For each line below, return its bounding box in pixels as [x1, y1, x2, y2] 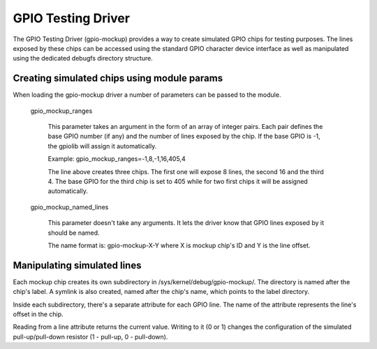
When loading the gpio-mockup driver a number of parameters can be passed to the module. [13, 91, 281, 99]
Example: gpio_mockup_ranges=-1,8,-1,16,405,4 [47, 155, 186, 163]
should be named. [47, 228, 101, 237]
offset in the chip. [13, 310, 64, 318]
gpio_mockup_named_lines [30, 203, 109, 211]
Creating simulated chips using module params [13, 72, 223, 84]
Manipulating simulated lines [13, 259, 142, 271]
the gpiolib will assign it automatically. [47, 141, 157, 150]
